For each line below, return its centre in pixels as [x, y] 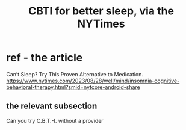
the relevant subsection [52, 106]
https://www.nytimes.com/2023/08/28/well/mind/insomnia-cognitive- [93, 81]
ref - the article [45, 58]
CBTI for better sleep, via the [101, 11]
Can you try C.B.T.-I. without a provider [55, 120]
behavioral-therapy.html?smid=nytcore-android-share [73, 87]
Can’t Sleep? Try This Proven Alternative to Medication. [75, 74]
